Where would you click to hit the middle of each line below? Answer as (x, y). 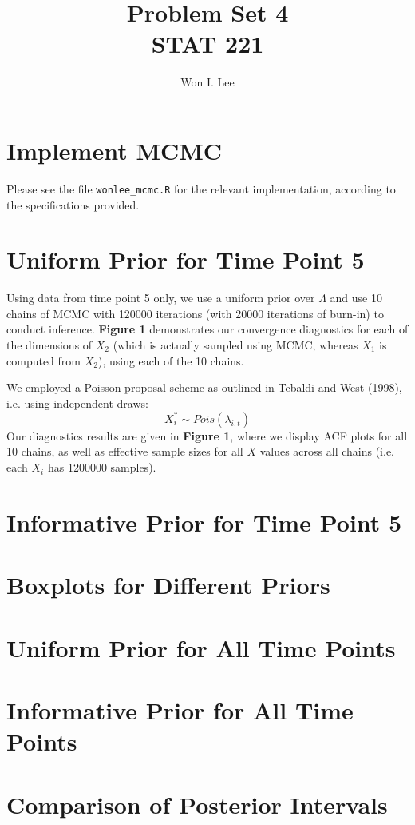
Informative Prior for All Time (180, 709)
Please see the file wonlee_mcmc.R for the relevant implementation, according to (201, 188)
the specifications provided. (73, 204)
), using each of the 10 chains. (171, 360)
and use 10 (356, 298)
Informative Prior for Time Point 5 (204, 522)
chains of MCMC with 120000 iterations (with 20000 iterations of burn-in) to (195, 313)
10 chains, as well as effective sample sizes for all (125, 451)
